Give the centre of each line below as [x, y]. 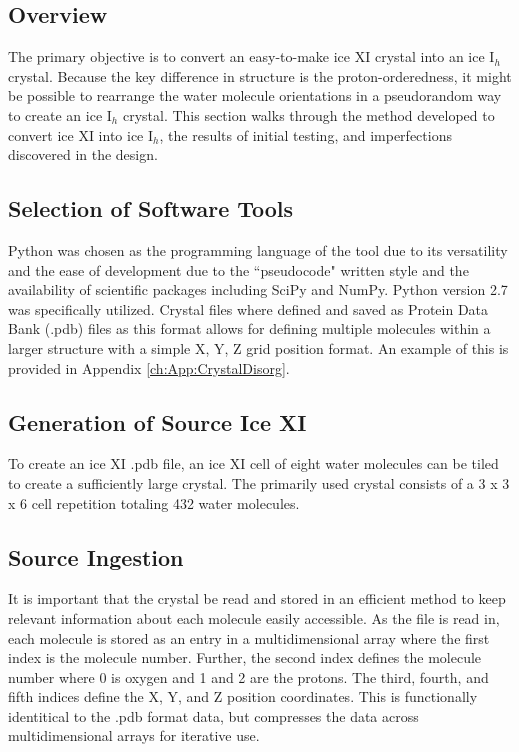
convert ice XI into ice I [81, 134]
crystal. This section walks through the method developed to [308, 114]
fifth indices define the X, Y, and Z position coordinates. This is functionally [243, 696]
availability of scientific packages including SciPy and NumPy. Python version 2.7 [258, 289]
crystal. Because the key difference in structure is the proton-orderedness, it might [260, 75]
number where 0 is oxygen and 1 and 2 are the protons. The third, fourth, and [248, 676]
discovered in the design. [83, 154]
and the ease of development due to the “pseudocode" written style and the [238, 269]
